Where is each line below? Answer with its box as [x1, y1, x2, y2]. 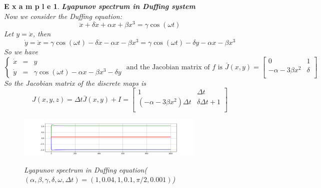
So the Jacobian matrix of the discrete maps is [4, 77, 146, 88]
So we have [4, 46, 38, 56]
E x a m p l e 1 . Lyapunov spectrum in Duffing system [4, 1, 195, 11]
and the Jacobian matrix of [126, 63, 210, 71]
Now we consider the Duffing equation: [4, 10, 122, 21]
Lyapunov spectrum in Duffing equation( [24, 164, 147, 175]
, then [32, 28, 51, 39]
